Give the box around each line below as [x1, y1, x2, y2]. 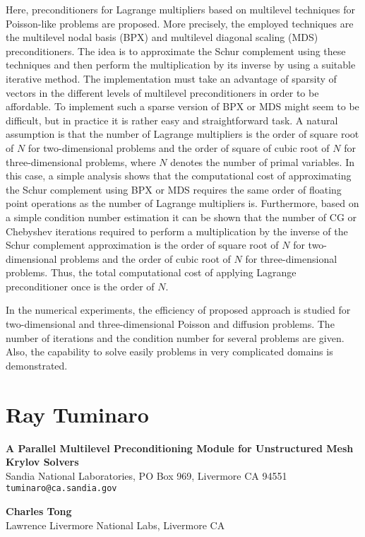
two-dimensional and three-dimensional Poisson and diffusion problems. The [6, 317, 335, 331]
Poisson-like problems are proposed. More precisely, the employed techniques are [6, 16, 354, 30]
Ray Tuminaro [6, 399, 149, 428]
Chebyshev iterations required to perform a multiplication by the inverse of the [6, 223, 348, 238]
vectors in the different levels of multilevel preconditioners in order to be [6, 85, 319, 100]
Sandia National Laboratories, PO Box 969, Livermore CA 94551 [6, 468, 287, 483]
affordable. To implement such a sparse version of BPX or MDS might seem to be [6, 99, 359, 114]
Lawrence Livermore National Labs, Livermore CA [6, 517, 225, 532]
